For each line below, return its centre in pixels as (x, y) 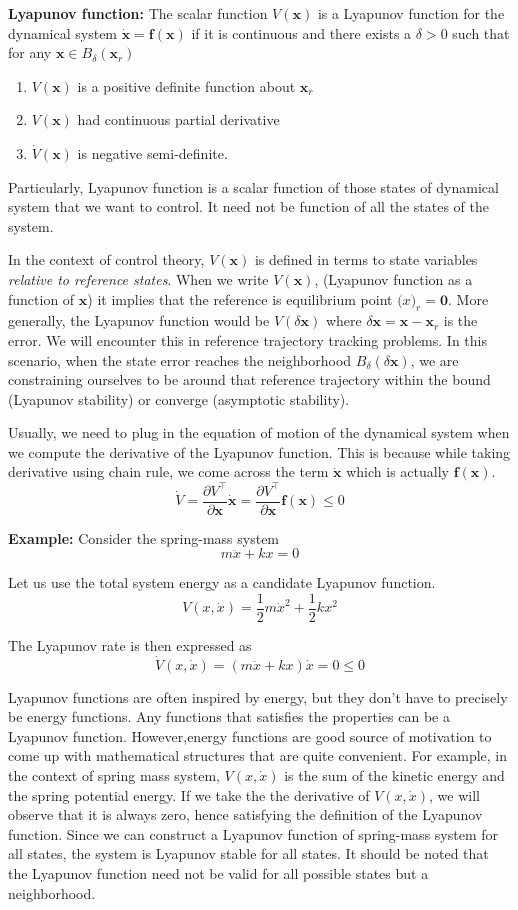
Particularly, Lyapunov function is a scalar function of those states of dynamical (253, 186)
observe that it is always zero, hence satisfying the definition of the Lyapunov (245, 814)
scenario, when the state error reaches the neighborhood (180, 359)
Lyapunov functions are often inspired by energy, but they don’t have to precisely (258, 696)
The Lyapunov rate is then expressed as (130, 644)
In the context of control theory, (106, 259)
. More (468, 298)
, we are (434, 359)
